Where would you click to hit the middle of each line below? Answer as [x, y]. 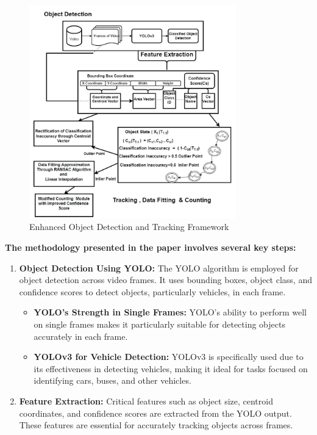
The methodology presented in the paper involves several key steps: [151, 247]
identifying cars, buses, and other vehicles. [112, 380]
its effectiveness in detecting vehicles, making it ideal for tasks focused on [171, 368]
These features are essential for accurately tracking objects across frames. [156, 425]
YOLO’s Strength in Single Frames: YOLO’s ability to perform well [170, 312]
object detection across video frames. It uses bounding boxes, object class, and [166, 280]
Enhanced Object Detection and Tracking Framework [129, 227]
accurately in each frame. [81, 336]
